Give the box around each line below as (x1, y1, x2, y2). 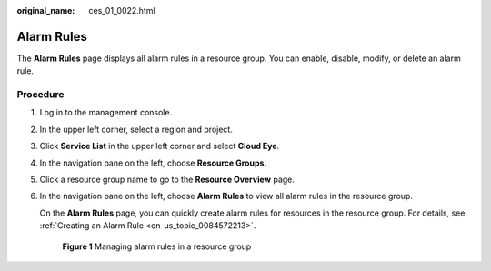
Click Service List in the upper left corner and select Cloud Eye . (39, 141, 280, 152)
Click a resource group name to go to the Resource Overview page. (39, 174, 296, 185)
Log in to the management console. (39, 107, 173, 118)
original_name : (16, 5, 75, 15)
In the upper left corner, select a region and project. (39, 124, 234, 135)
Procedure (16, 88, 65, 101)
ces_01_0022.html (88, 5, 155, 15)
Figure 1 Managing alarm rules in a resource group (62, 241, 252, 252)
